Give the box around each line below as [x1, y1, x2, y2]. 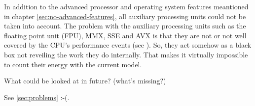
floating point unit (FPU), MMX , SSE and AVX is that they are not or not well [4, 30, 247, 40]
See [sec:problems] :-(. [4, 92, 70, 102]
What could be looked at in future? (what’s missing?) [4, 76, 166, 86]
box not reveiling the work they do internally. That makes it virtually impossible [4, 49, 248, 59]
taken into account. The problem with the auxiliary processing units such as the [4, 21, 246, 31]
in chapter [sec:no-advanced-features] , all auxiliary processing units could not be [4, 11, 246, 21]
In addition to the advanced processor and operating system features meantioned [4, 1, 249, 11]
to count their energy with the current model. [4, 59, 142, 69]
